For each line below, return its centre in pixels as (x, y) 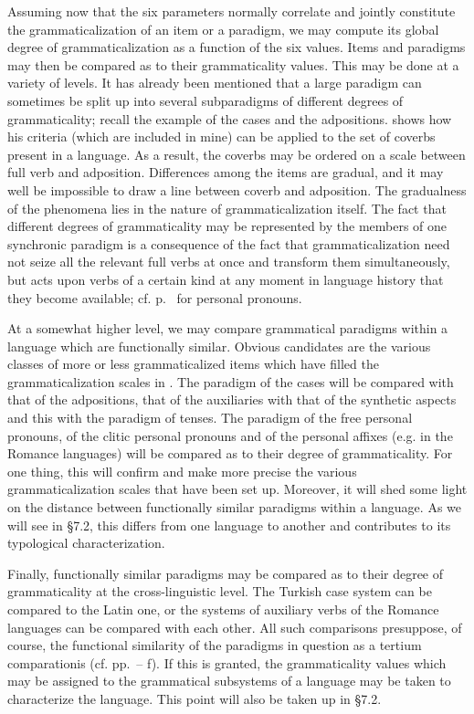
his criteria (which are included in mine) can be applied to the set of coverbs (221, 136)
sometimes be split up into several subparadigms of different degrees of (205, 100)
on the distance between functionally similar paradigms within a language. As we (234, 507)
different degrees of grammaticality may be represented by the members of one (227, 226)
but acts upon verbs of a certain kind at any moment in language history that (226, 279)
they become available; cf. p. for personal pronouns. (155, 297)
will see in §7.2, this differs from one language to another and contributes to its (229, 525)
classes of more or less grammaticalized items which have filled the (193, 364)
